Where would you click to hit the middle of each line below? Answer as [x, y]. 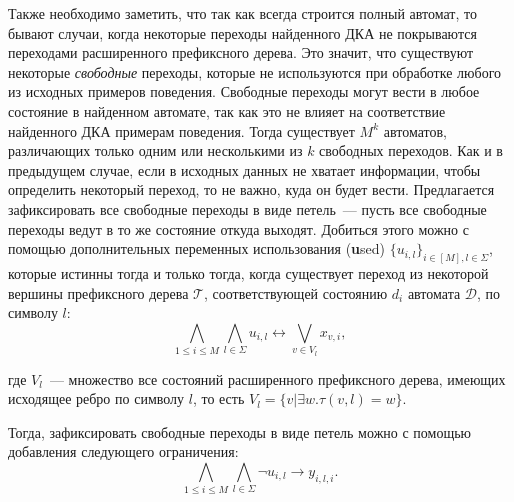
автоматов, [415, 130]
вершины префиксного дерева [98, 292]
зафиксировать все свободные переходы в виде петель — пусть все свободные [247, 208]
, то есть [218, 398]
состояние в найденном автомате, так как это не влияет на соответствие [227, 110]
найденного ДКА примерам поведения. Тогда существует [181, 130]
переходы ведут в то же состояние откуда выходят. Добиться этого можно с [238, 228]
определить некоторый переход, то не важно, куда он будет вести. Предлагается [251, 189]
